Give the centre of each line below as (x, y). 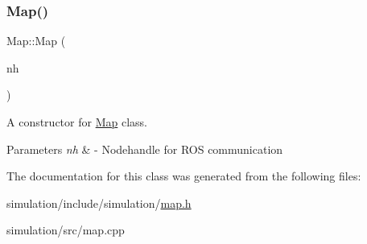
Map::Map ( (36, 41)
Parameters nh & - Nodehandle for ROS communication (145, 149)
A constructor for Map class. (77, 122)
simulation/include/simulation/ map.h (99, 203)
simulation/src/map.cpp (66, 230)
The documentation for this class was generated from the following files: (184, 176)
